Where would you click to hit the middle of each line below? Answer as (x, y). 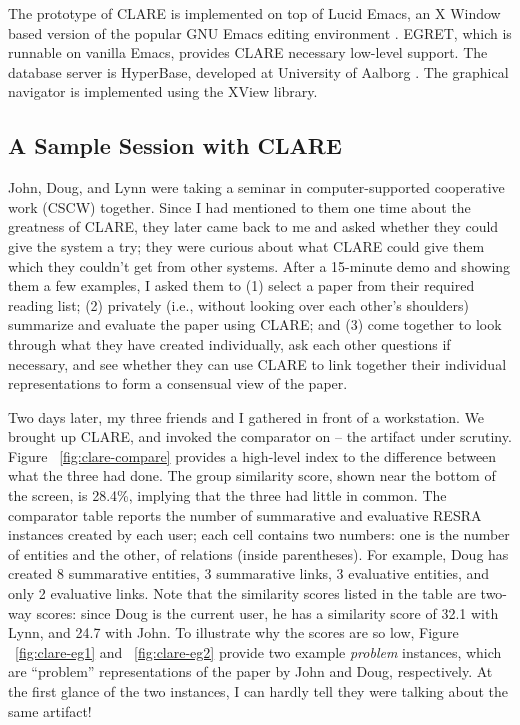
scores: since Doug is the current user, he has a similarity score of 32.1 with (267, 612)
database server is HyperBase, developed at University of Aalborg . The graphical (258, 71)
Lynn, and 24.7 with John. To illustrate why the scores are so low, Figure (233, 632)
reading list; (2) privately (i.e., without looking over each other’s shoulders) (238, 304)
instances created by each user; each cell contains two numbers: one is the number (259, 534)
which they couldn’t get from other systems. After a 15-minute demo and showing (259, 265)
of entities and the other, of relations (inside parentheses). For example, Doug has (258, 553)
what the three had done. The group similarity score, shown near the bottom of (252, 475)
